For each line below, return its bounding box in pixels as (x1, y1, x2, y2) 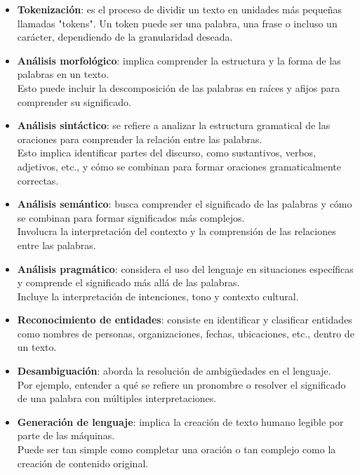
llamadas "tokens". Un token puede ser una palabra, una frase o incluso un (17, 15, 338, 30)
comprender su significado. (17, 94, 131, 109)
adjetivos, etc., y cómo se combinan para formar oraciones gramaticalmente (17, 159, 342, 173)
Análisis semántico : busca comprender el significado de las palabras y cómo (17, 196, 352, 211)
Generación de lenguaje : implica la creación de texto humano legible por (17, 414, 344, 429)
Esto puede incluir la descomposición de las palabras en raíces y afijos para (17, 80, 340, 95)
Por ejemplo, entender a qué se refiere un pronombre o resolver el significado (17, 377, 346, 392)
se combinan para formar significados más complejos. (17, 210, 245, 225)
